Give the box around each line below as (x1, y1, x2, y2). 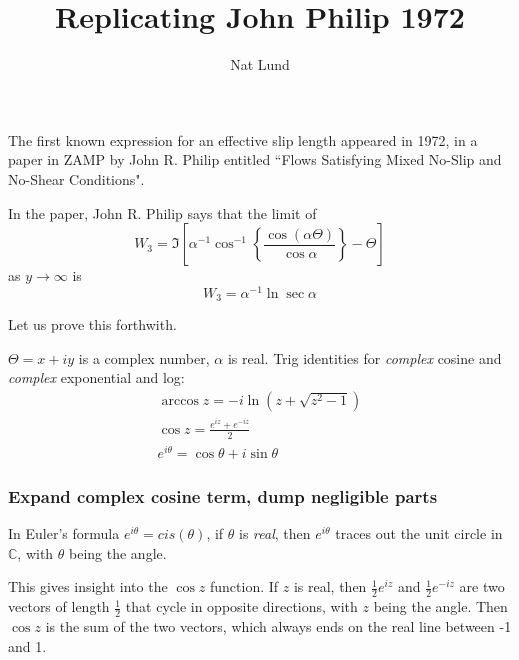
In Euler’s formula (8, 523, 120, 544)
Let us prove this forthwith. (8, 314, 177, 335)
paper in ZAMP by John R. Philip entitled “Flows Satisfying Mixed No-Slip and (8, 149, 502, 170)
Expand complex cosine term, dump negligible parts (8, 483, 438, 508)
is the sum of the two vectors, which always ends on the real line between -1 (45, 615, 512, 636)
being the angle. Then (373, 596, 508, 617)
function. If (210, 576, 279, 597)
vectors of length (8, 596, 110, 617)
